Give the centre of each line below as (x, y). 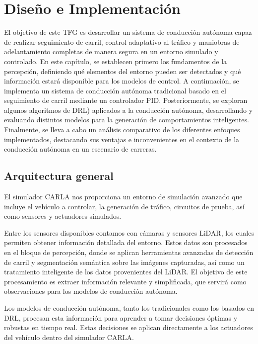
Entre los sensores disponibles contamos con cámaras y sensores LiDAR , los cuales (129, 232)
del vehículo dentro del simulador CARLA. (69, 337)
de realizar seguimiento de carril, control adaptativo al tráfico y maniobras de (122, 42)
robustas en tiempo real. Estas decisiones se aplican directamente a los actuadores (129, 327)
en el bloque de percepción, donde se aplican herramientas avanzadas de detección (129, 252)
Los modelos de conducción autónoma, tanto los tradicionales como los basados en (129, 307)
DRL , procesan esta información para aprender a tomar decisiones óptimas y (121, 317)
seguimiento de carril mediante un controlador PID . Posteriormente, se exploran (126, 100)
